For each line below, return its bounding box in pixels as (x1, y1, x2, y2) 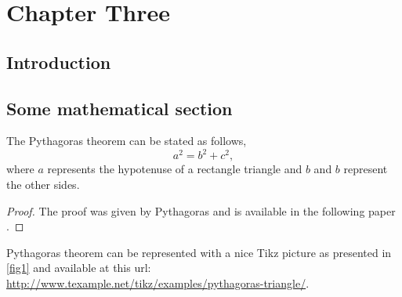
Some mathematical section (6, 96, 233, 120)
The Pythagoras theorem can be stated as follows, (6, 132, 247, 149)
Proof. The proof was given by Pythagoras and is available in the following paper (6, 202, 396, 219)
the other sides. (6, 176, 80, 193)
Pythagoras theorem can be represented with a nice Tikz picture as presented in (6, 244, 392, 260)
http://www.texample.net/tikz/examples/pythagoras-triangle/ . (6, 275, 310, 292)
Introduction (6, 49, 111, 74)
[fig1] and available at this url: (6, 259, 151, 276)
